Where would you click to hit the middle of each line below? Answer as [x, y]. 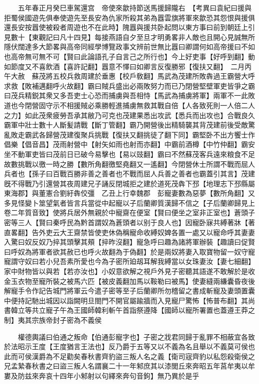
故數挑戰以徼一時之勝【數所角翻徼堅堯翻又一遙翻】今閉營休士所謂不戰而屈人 [129, 164]
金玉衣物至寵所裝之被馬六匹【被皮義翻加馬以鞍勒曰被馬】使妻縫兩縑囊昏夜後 [129, 281]
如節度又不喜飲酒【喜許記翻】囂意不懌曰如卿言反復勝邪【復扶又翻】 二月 [124, 66]
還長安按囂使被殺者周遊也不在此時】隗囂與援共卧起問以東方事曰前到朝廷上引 [129, 27]
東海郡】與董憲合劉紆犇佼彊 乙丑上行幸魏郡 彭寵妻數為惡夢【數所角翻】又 [129, 193]
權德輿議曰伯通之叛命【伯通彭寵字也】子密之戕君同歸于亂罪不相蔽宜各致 [136, 336]
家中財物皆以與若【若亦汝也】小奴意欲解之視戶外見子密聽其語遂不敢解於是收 [129, 271]
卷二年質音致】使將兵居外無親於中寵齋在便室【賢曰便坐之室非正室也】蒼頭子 [129, 212]
